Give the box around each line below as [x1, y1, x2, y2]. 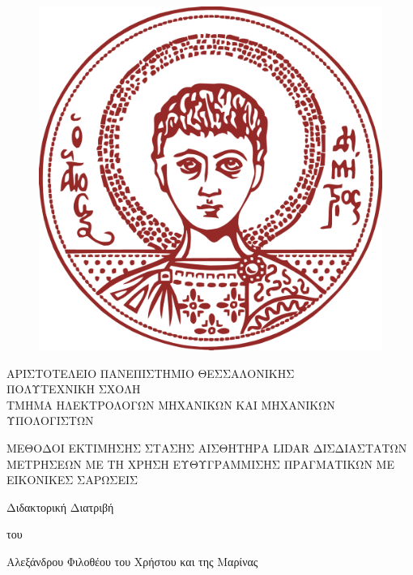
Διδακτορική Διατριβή [6, 498, 114, 515]
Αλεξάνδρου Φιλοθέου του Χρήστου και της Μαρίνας [6, 552, 258, 569]
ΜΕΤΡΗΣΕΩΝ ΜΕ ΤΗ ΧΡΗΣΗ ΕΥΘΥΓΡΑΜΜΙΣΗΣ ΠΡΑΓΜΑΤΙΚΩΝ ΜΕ [6, 455, 394, 472]
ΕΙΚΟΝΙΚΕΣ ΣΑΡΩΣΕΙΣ [6, 471, 138, 488]
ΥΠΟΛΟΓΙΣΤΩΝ [6, 412, 94, 429]
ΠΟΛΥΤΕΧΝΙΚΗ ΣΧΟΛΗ [6, 380, 141, 397]
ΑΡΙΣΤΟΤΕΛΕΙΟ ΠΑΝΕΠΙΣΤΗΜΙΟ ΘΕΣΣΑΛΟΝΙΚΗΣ [6, 364, 295, 381]
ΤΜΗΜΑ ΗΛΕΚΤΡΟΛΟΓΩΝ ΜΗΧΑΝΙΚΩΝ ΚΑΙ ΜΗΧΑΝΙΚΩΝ [6, 396, 335, 413]
